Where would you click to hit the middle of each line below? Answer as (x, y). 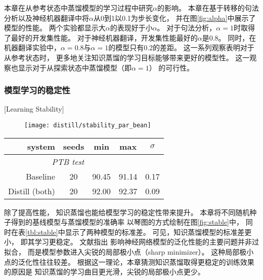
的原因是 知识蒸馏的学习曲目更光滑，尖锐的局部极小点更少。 (104, 272)
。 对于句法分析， (187, 28)
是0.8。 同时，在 (229, 37)
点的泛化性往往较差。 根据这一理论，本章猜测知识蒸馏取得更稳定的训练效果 (129, 261)
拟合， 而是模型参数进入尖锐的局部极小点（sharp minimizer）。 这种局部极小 (129, 252)
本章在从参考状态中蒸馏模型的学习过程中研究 (78, 8)
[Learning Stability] (34, 109)
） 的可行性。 (171, 67)
